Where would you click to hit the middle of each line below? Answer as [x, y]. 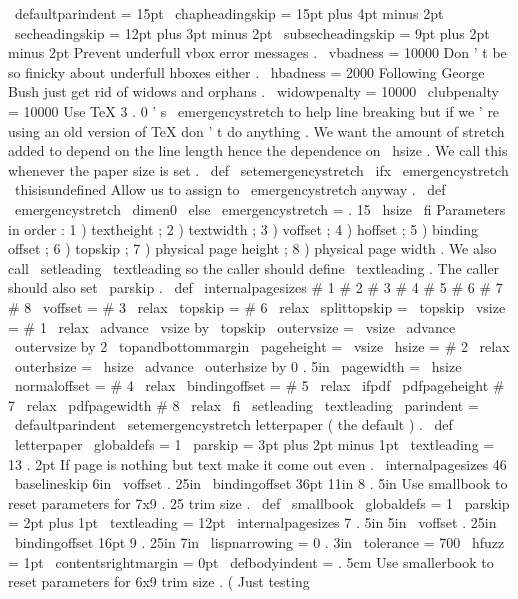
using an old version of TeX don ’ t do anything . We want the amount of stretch [256, 130]
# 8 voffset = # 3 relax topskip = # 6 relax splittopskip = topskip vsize [257, 306]
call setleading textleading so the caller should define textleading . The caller [254, 267]
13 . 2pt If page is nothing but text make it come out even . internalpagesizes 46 [257, 463]
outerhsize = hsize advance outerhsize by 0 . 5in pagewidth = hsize [238, 365]
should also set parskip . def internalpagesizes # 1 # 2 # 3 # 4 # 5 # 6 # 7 [255, 287]
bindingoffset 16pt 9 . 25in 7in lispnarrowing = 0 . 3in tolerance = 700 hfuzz [259, 542]
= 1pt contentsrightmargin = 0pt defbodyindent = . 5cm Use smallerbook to [251, 561]
